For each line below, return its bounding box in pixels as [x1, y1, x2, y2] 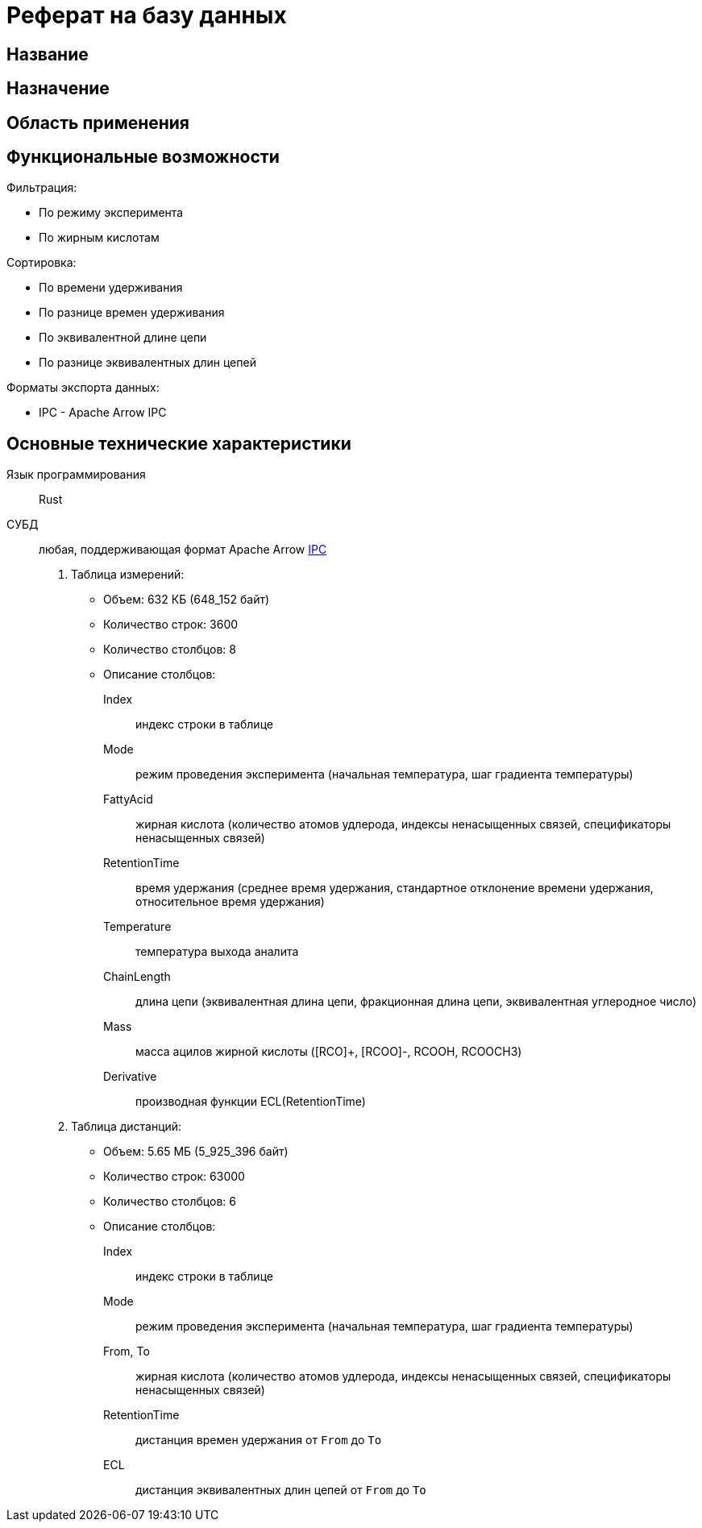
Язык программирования [6, 467, 146, 482]
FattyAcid [103, 792, 153, 807]
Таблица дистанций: [71, 1119, 182, 1134]
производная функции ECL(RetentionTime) [135, 1094, 366, 1109]
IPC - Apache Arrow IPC [39, 405, 167, 420]
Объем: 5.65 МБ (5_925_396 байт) [103, 1144, 289, 1159]
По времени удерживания [39, 280, 183, 295]
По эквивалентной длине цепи [39, 330, 207, 345]
